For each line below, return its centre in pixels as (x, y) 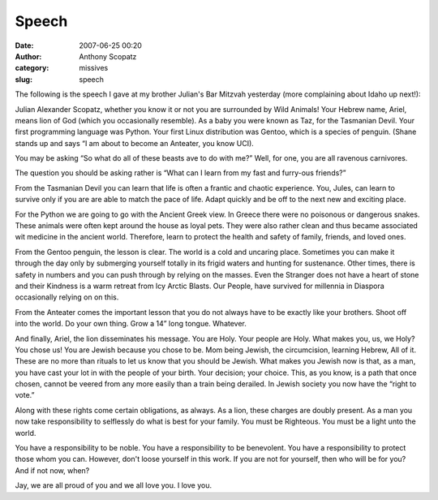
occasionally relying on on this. (67, 297)
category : (32, 68)
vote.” (25, 395)
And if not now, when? (52, 470)
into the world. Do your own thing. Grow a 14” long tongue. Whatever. (131, 324)
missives (94, 68)
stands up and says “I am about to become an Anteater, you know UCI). (135, 143)
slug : (24, 79)
